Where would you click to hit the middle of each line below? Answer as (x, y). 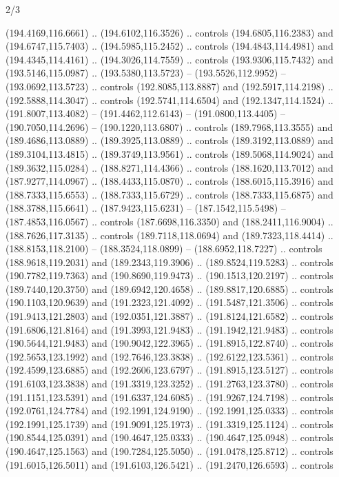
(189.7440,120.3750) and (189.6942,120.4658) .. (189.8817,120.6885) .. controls (169, 288)
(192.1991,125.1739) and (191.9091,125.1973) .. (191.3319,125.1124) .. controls (169, 424)
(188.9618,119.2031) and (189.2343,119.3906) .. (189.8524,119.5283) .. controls (169, 262)
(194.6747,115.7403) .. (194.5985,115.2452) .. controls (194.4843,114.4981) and (169, 46)
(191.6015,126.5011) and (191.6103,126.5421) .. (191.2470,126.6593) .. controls (169, 464)
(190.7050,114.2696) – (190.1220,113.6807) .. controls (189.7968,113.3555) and (169, 126)
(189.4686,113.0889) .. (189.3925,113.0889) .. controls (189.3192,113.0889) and (169, 140)
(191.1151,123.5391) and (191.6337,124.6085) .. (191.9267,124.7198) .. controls (169, 397)
